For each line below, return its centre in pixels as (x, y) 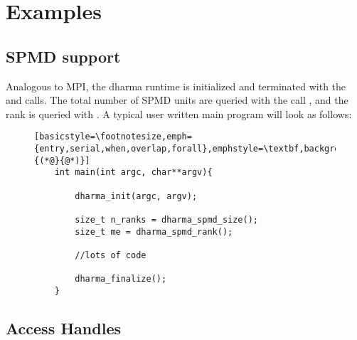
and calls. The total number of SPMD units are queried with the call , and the (177, 100)
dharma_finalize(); (121, 279)
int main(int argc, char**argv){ (133, 172)
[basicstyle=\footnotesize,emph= (113, 137)
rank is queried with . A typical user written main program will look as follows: (179, 113)
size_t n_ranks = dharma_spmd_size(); (166, 219)
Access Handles (63, 328)
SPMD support (63, 56)
